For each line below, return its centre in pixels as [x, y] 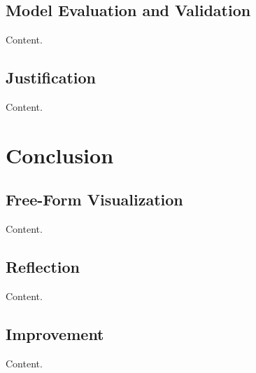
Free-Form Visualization [94, 199]
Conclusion [60, 155]
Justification [51, 77]
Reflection [43, 267]
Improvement [55, 333]
